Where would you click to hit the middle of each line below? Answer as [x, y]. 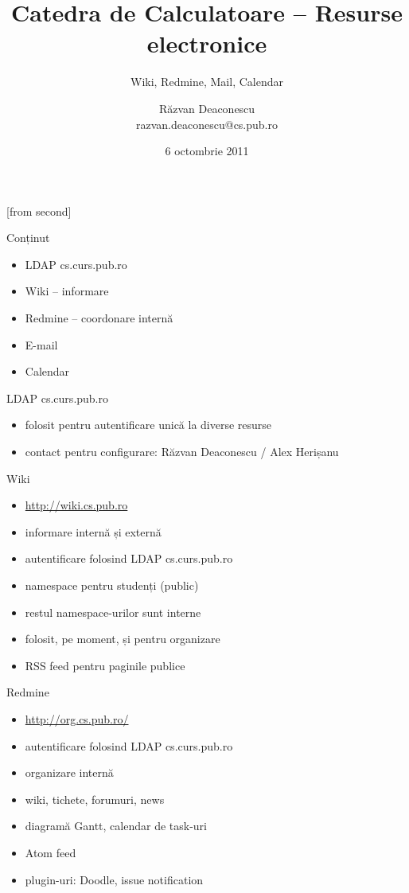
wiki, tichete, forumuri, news [95, 799]
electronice [207, 43]
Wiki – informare [67, 291]
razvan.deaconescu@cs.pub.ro [207, 124]
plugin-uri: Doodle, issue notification [114, 879]
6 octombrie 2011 [207, 151]
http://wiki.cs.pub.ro [76, 505]
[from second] [39, 211]
